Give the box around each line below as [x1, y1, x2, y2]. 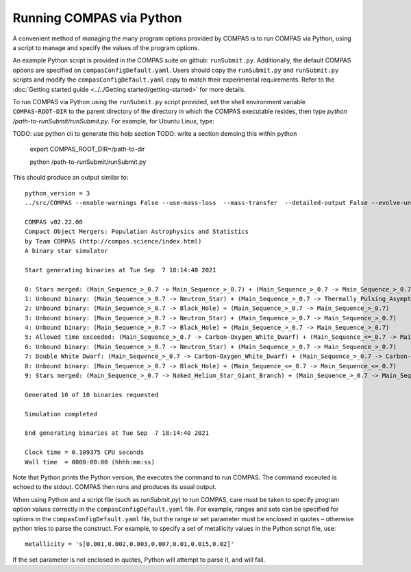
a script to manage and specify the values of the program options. [12, 43, 200, 51]
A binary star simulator [25, 247, 108, 254]
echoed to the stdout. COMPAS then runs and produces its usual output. [12, 483, 217, 491]
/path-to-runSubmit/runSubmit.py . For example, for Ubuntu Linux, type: [12, 117, 215, 125]
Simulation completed [25, 410, 97, 418]
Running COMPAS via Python [12, 10, 182, 25]
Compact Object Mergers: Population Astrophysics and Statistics [25, 228, 249, 236]
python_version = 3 [25, 189, 90, 197]
